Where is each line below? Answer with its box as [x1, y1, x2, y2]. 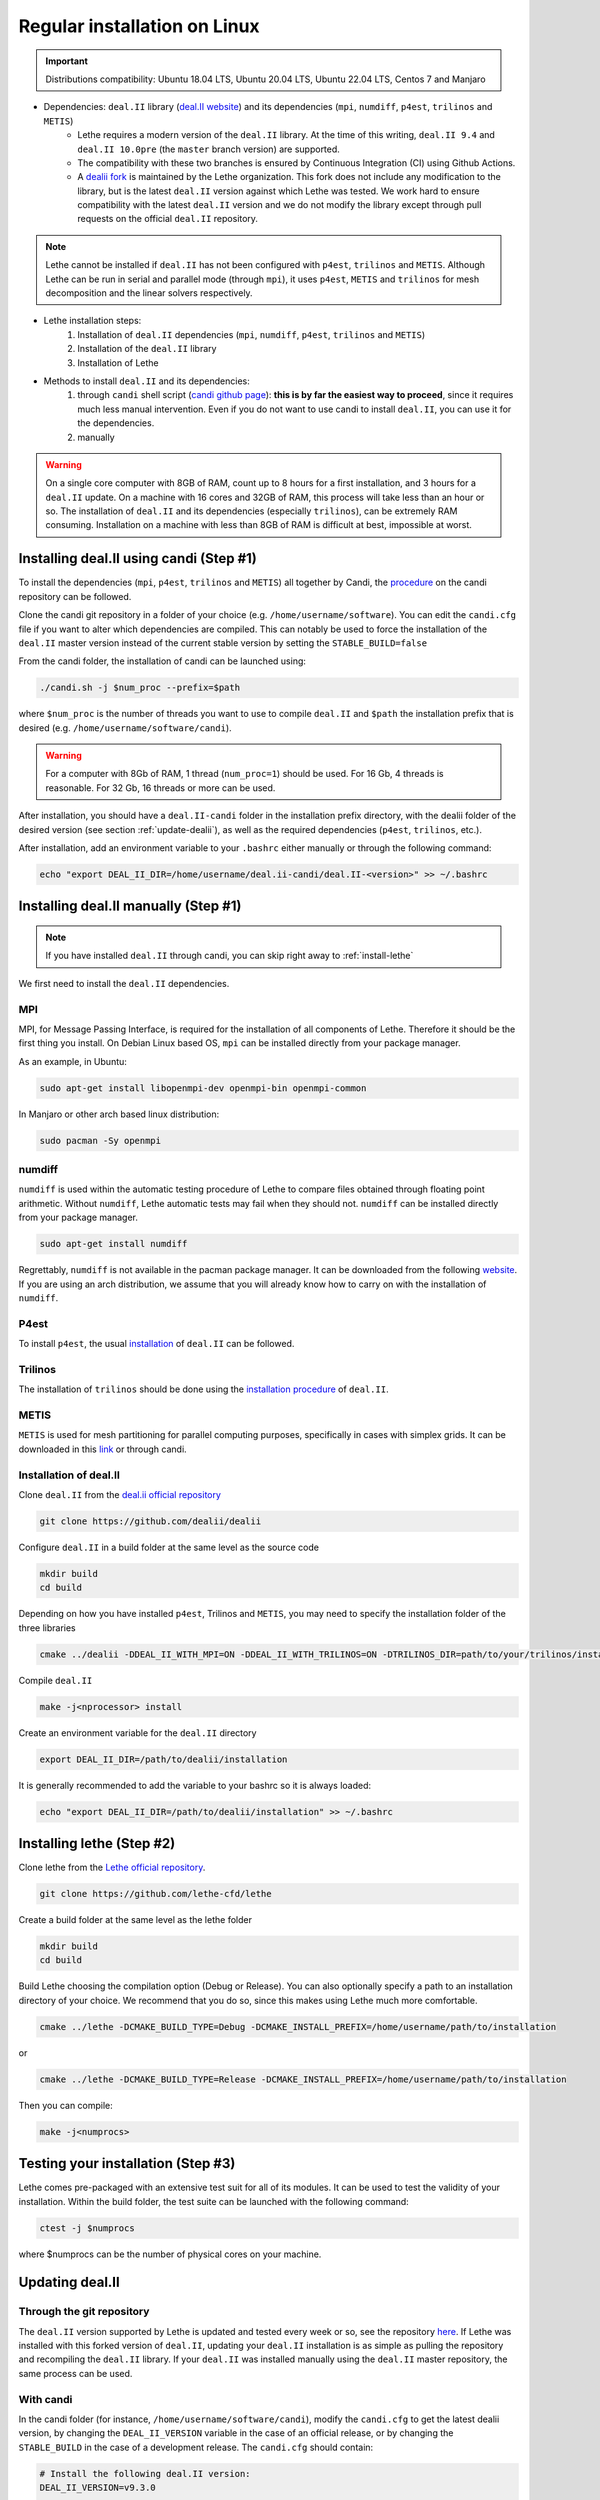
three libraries [18, 1621, 76, 1634]
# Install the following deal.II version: [39, 2468, 251, 2479]
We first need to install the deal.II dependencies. [18, 977, 230, 989]
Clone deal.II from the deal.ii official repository [18, 1488, 222, 1500]
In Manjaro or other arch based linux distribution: [18, 1108, 220, 1120]
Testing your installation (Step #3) [18, 2155, 236, 2172]
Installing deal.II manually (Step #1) [18, 898, 242, 915]
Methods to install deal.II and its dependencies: [43, 375, 250, 387]
